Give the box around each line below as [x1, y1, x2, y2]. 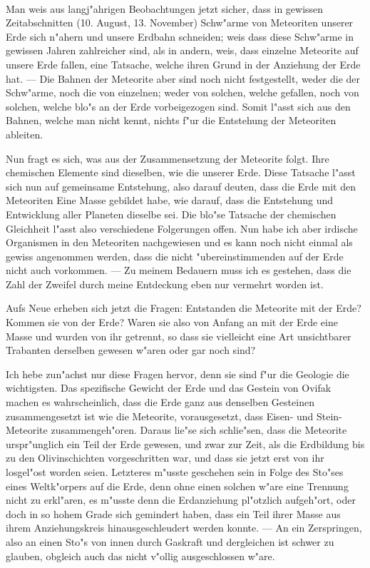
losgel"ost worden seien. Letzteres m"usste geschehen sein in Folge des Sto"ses [6, 465, 344, 479]
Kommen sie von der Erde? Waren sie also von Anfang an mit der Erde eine [6, 315, 338, 330]
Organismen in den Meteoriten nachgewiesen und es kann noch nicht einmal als [6, 235, 353, 250]
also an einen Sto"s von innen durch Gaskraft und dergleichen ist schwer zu [6, 534, 334, 549]
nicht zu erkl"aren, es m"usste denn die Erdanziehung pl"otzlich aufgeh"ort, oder [6, 492, 356, 507]
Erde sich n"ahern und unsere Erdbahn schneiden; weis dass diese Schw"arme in [6, 29, 354, 44]
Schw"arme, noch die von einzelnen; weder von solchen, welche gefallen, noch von [6, 85, 359, 100]
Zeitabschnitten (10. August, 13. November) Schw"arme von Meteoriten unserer [6, 15, 354, 30]
